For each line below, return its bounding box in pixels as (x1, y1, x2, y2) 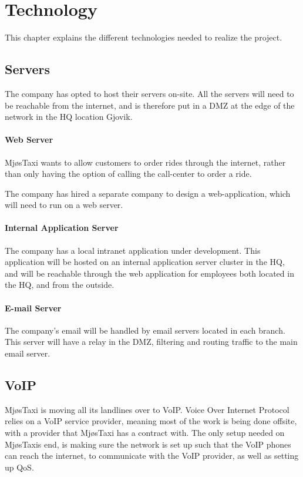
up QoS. (5, 461, 34, 473)
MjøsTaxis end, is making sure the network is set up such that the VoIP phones (5, 438, 291, 450)
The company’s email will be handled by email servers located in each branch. (5, 324, 285, 336)
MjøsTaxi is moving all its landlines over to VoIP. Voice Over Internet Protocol (5, 403, 289, 415)
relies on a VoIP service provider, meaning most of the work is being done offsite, (5, 415, 297, 427)
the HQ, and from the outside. (5, 278, 115, 291)
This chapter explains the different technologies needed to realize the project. (5, 31, 282, 43)
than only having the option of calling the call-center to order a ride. (5, 167, 252, 180)
